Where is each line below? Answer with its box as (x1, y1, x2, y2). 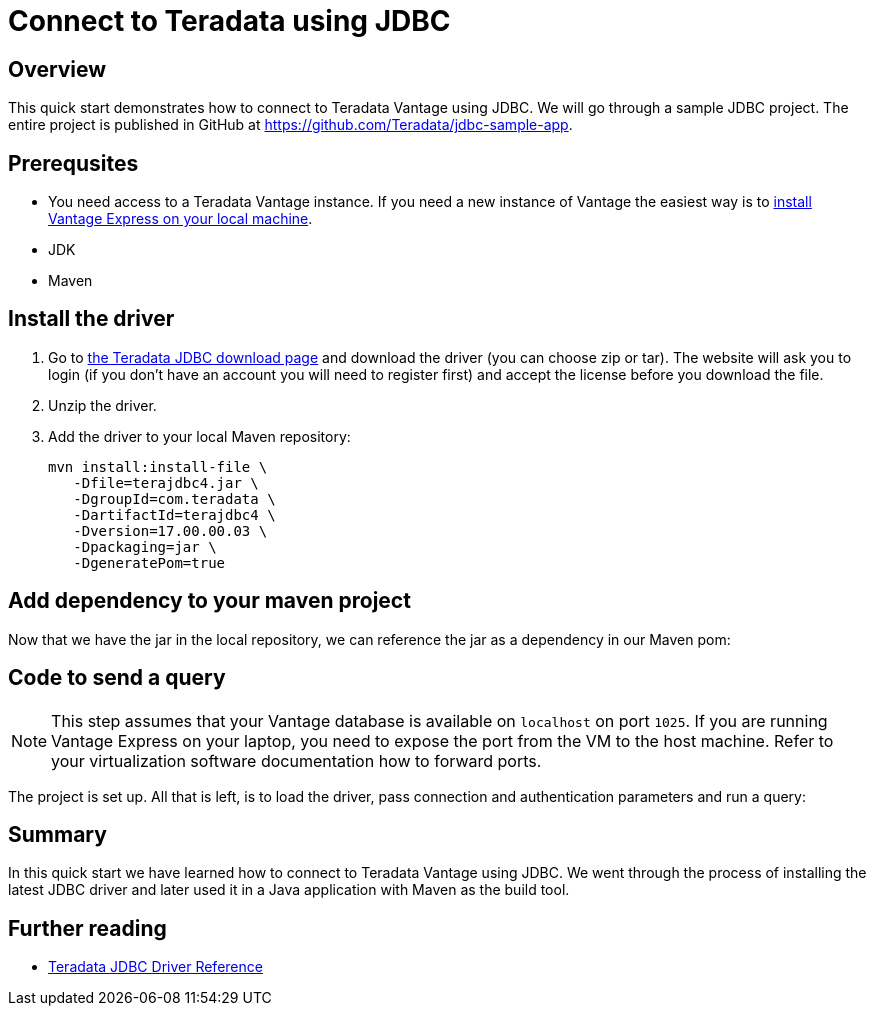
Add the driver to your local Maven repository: (48, 427, 351, 445)
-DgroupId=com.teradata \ (73, 490, 276, 507)
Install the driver (8, 306, 175, 332)
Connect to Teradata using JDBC (8, 4, 451, 38)
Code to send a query (8, 665, 226, 691)
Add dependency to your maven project (8, 588, 411, 614)
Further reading (8, 915, 167, 941)
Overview (8, 56, 107, 82)
